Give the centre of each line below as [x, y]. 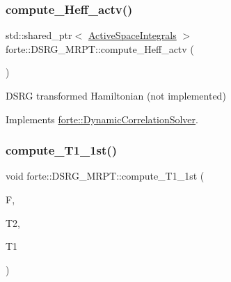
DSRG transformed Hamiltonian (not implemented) [116, 95]
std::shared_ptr [39, 35]
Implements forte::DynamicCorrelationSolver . [102, 119]
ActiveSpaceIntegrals [132, 35]
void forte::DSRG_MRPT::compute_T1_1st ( [105, 176]
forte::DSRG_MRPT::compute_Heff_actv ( [100, 48]
